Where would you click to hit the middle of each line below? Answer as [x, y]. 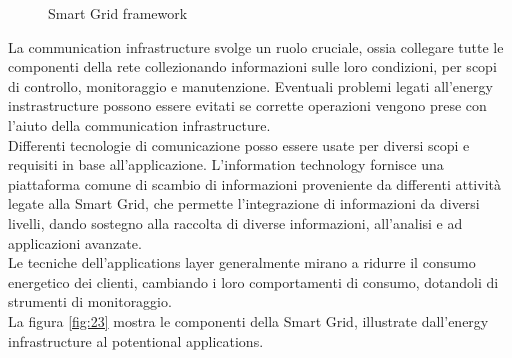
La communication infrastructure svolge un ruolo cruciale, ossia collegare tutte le [256, 46]
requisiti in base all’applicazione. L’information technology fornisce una [226, 164]
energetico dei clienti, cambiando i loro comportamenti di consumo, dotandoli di [253, 281]
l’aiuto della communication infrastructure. [139, 124]
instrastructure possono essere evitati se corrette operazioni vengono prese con [247, 105]
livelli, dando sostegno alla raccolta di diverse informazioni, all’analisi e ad [235, 222]
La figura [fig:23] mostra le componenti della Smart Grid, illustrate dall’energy [248, 320]
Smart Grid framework [118, 13]
